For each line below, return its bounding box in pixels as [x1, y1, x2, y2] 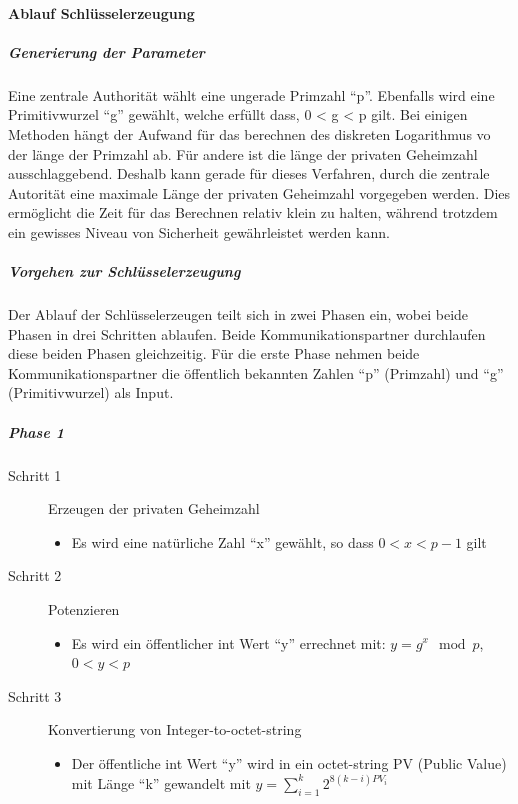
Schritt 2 [8, 565, 62, 586]
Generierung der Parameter [8, 41, 205, 62]
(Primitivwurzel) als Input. [8, 382, 174, 403]
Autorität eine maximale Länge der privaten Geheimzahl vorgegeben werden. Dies [8, 182, 511, 203]
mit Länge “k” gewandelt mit [71, 772, 251, 793]
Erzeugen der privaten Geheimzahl [48, 498, 260, 519]
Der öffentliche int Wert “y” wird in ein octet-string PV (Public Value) [71, 752, 507, 773]
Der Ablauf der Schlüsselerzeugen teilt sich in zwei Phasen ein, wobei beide [8, 304, 469, 325]
